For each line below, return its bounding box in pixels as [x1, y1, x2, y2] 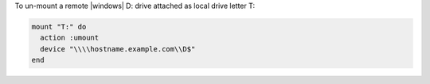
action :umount [40, 33, 100, 43]
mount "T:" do [31, 22, 87, 31]
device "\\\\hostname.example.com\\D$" [40, 44, 196, 53]
